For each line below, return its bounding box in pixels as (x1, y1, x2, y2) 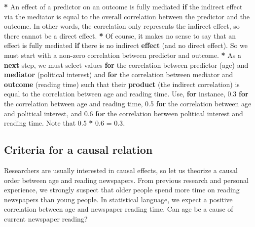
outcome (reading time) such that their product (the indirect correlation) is (4, 79, 240, 89)
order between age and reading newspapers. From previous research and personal (4, 175, 249, 185)
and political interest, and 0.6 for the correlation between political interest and (4, 108, 243, 118)
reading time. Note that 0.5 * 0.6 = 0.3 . (4, 118, 125, 128)
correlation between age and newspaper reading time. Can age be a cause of (4, 204, 233, 214)
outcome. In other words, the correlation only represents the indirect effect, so (4, 21, 240, 31)
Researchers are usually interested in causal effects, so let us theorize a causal (4, 165, 238, 175)
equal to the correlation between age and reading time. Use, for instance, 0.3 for (4, 89, 249, 99)
